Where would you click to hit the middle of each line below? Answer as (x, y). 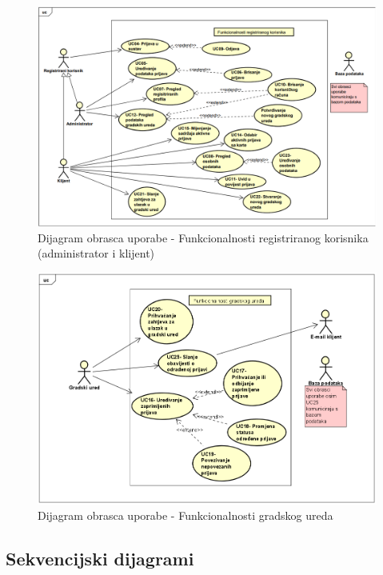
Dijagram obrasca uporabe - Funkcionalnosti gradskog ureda (186, 515)
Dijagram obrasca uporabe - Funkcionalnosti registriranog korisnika (203, 237)
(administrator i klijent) (96, 253)
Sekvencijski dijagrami (100, 559)
